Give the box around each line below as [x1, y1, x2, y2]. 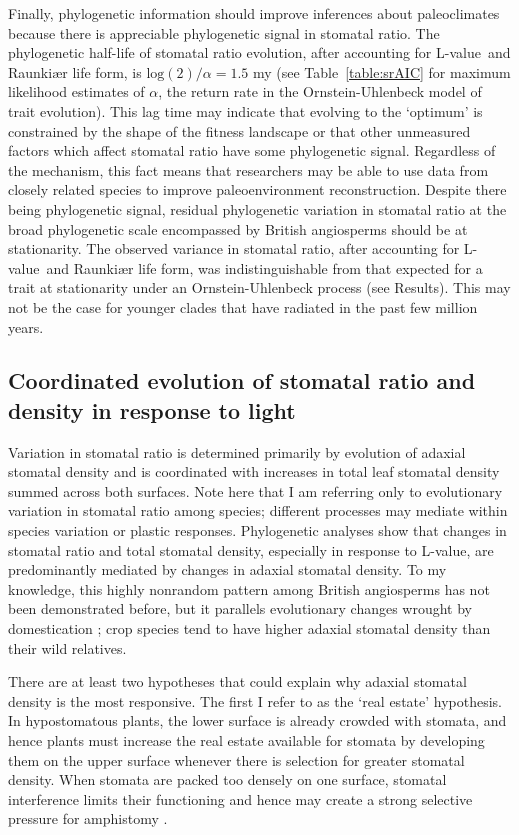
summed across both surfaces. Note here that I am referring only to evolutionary [8, 480, 503, 501]
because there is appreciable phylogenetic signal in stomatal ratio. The [8, 22, 440, 43]
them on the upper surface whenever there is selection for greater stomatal [8, 749, 465, 770]
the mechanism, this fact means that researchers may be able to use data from [8, 159, 489, 180]
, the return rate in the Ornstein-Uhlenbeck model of [158, 81, 482, 102]
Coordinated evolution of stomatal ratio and [8, 365, 476, 396]
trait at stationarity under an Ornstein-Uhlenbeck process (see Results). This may [8, 277, 511, 298]
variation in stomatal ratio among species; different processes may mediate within [8, 500, 508, 521]
